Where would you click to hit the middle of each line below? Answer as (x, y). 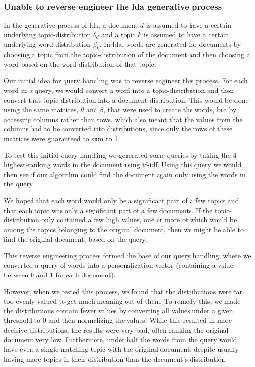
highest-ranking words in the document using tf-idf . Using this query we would (123, 165)
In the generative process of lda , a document (71, 25)
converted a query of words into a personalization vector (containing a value (119, 265)
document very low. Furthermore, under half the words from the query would (121, 339)
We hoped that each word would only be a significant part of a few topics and (122, 200)
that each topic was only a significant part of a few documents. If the (108, 210)
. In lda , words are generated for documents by (170, 44)
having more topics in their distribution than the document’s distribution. (116, 358)
